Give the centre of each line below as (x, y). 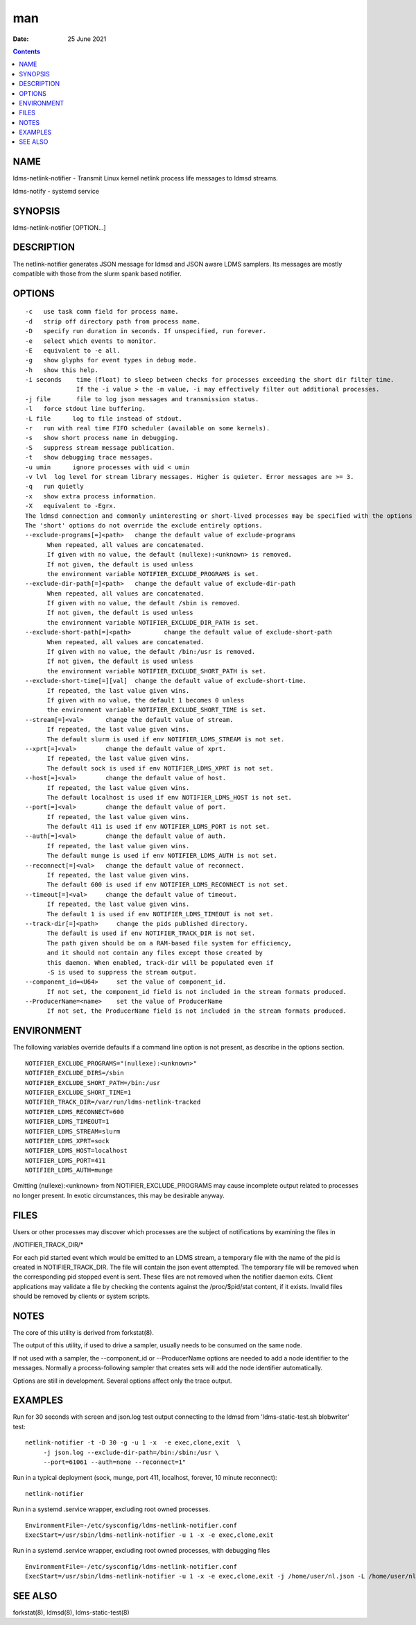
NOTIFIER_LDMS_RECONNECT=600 (75, 1112)
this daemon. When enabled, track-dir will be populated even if (160, 962)
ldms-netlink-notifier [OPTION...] (60, 227)
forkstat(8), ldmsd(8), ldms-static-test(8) (71, 1613)
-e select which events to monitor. (91, 341)
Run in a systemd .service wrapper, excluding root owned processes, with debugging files (141, 1551)
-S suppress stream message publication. (100, 447)
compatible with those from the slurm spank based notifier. (97, 273)
